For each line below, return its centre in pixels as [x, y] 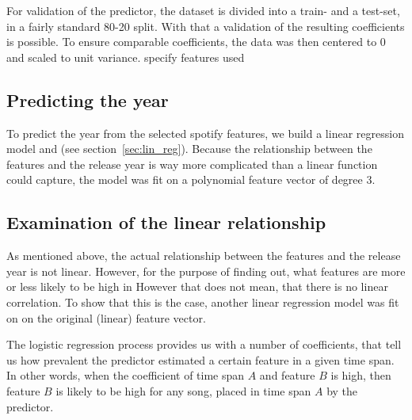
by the [342, 390]
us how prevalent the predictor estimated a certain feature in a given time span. [200, 359]
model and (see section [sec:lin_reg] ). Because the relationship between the [189, 149]
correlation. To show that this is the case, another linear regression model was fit [203, 302]
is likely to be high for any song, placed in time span [183, 390]
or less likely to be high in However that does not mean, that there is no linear [197, 286]
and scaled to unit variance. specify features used [126, 57]
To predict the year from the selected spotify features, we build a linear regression [205, 133]
